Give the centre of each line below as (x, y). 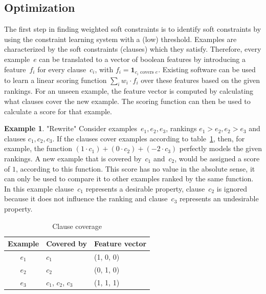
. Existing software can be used (207, 69)
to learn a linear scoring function (56, 80)
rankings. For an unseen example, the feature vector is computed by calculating (129, 91)
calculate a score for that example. (58, 111)
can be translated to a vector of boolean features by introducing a (142, 59)
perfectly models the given (220, 148)
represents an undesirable (219, 198)
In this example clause (39, 188)
